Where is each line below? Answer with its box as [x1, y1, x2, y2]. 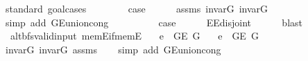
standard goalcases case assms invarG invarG [5, 1, 268, 15]
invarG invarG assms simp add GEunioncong [5, 42, 221, 56]
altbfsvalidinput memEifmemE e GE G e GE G [10, 28, 259, 43]
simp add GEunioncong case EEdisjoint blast [5, 15, 303, 29]
